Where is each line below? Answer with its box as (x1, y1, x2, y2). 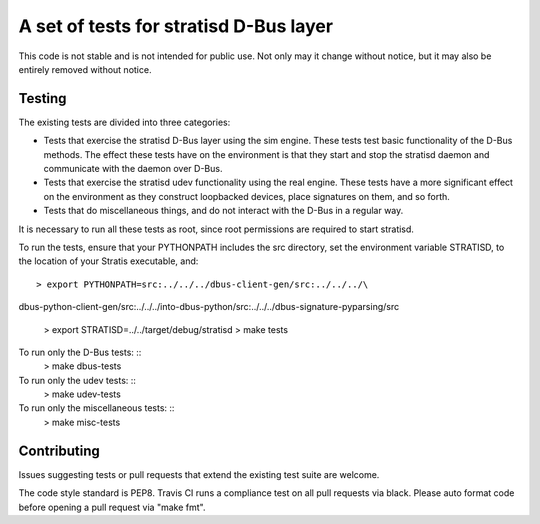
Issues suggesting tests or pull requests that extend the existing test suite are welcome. (18, 468, 380, 480)
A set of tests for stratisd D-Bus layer (18, 15, 334, 37)
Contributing (18, 442, 100, 459)
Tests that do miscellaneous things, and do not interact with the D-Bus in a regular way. (43, 205, 404, 217)
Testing (18, 90, 67, 107)
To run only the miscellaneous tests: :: (18, 402, 175, 414)
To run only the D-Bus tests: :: (18, 346, 142, 358)
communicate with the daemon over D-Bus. (43, 163, 223, 175)
